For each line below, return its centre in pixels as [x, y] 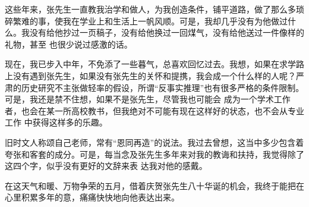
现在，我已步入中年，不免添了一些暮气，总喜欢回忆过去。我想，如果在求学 [150, 64]
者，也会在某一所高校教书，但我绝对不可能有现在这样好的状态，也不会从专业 [154, 110]
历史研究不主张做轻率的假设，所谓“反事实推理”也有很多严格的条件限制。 [163, 87]
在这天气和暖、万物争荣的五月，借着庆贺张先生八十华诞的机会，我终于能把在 [154, 185]
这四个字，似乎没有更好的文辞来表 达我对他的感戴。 [106, 166]
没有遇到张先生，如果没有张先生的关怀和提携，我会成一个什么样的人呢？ [154, 75]
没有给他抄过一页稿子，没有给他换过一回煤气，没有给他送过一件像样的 [167, 32]
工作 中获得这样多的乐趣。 [56, 122]
